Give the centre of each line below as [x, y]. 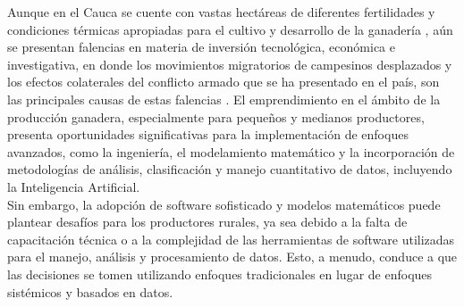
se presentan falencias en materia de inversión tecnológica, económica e [201, 47]
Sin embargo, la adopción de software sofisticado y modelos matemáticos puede [224, 204]
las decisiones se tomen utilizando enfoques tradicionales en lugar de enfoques [220, 274]
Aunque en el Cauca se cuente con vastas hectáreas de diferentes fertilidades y [221, 12]
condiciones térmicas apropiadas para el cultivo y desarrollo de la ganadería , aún [230, 29]
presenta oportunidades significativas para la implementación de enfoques [208, 134]
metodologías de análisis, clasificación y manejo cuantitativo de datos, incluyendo [230, 169]
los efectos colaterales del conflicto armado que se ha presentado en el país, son [224, 82]
